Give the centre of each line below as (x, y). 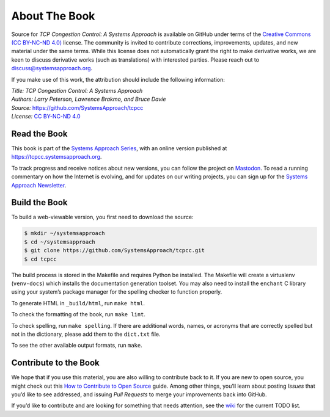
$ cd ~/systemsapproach (60, 242)
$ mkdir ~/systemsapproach (64, 233)
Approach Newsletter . (39, 185)
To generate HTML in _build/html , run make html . (78, 303)
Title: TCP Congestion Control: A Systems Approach (77, 90)
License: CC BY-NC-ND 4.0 (46, 117)
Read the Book (39, 133)
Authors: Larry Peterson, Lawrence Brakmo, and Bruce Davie (89, 99)
